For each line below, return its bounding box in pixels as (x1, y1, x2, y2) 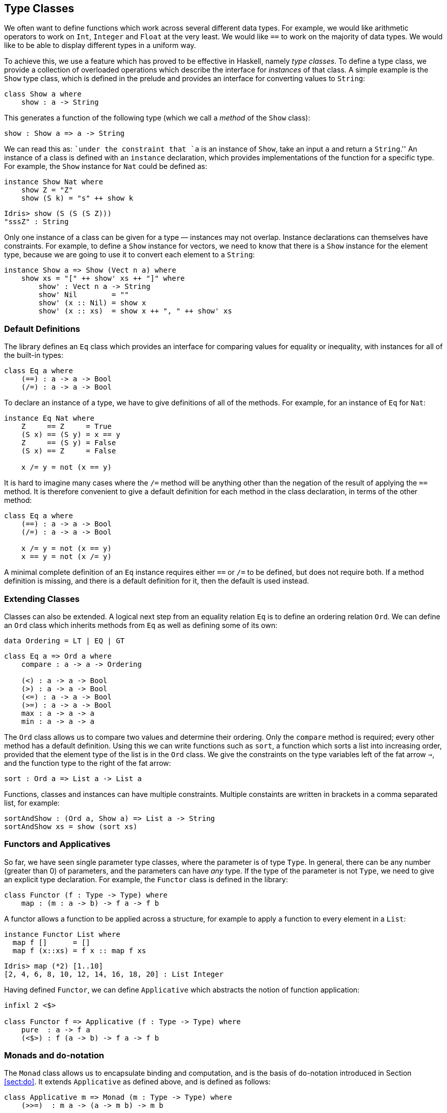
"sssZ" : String (4, 217, 69, 226)
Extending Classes (4, 593, 80, 604)
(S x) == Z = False (21, 447, 116, 455)
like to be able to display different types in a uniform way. (4, 41, 196, 50)
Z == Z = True (21, 422, 112, 431)
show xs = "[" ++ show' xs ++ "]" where (21, 274, 185, 283)
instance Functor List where (4, 930, 120, 938)
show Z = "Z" (21, 186, 73, 195)
